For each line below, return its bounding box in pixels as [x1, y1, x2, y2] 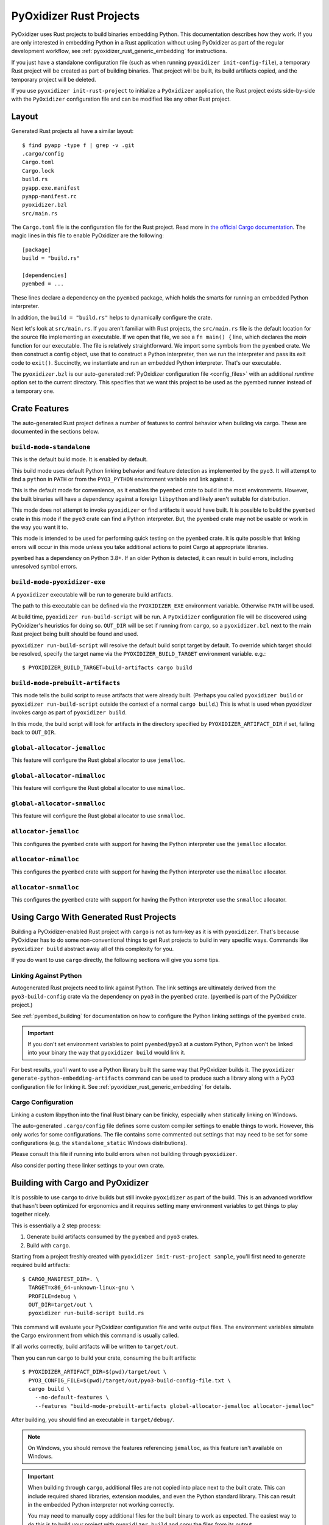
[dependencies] [22, 272, 68, 279]
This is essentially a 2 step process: [11, 1222, 101, 1229]
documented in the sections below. [11, 428, 99, 436]
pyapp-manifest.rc [22, 193, 77, 199]
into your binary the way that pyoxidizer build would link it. [27, 1049, 186, 1057]
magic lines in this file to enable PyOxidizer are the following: [11, 232, 164, 239]
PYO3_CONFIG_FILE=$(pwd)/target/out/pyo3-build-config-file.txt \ [28, 1377, 231, 1384]
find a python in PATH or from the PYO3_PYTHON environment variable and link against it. [11, 475, 235, 483]
